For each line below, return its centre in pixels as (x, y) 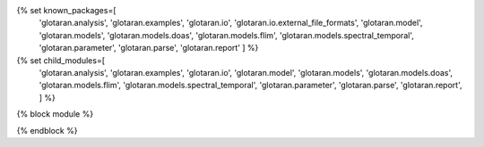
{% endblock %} (47, 130)
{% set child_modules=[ (61, 60)
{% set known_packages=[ (66, 10)
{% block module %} (55, 114)
